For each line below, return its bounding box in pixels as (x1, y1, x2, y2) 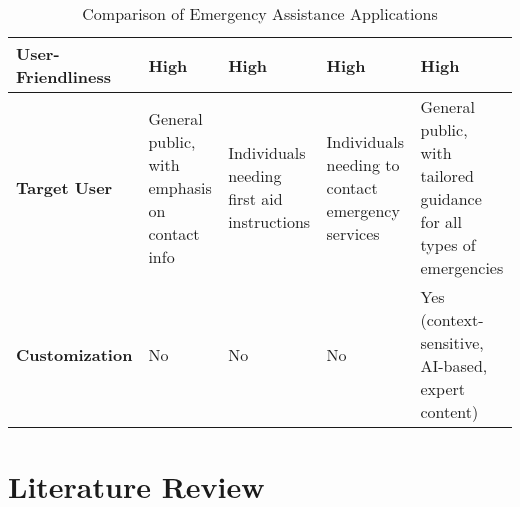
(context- (420, 308, 484, 331)
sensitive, (420, 331, 484, 354)
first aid (228, 187, 283, 210)
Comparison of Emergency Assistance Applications (82, 2, 438, 25)
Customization (16, 342, 133, 366)
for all (420, 210, 462, 233)
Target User (16, 175, 113, 199)
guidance (420, 187, 482, 210)
